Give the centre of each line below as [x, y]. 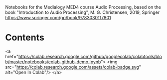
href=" [12, 56]
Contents [25, 38]
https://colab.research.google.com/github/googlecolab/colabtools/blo [90, 56]
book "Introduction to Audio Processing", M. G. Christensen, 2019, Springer [83, 12]
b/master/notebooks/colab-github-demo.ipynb [53, 62]
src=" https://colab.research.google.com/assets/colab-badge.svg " [73, 67]
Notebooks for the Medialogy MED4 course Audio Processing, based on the [83, 7]
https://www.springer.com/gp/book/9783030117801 [58, 18]
